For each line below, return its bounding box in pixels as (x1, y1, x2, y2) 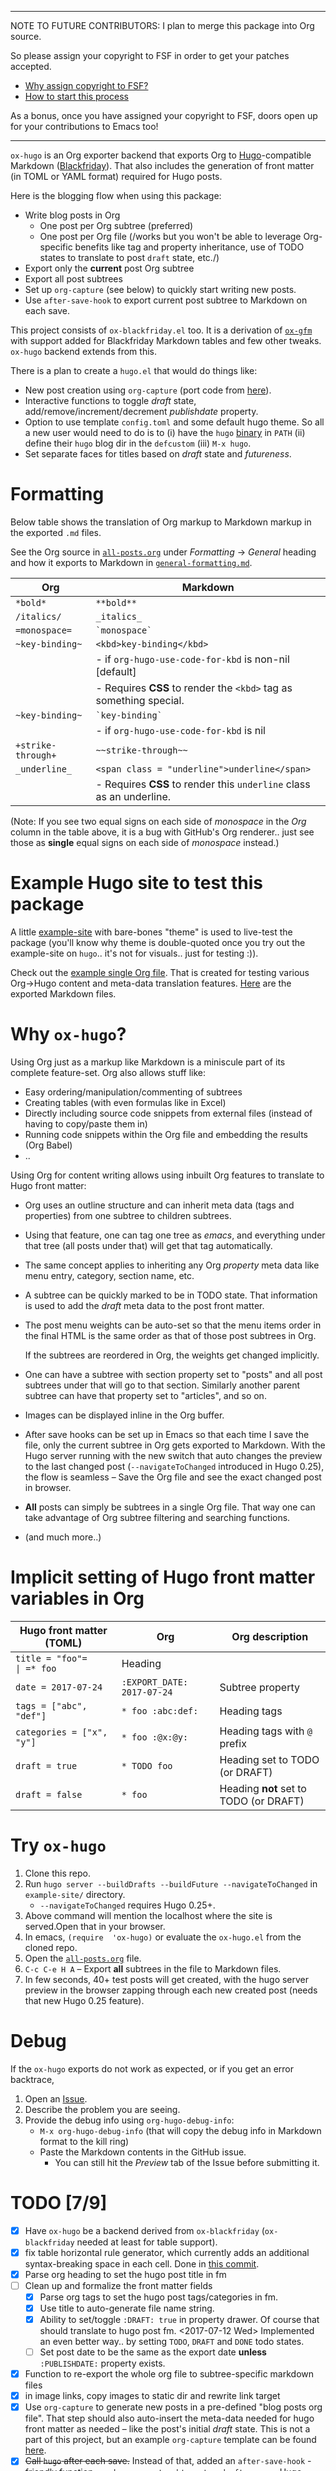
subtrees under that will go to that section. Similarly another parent (24, 1379, 301, 1391)
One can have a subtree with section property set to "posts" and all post (24, 1368, 323, 1380)
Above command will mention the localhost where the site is (24, 1909, 273, 1921)
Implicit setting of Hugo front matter (10, 1566, 316, 1588)
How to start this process (24, 91, 129, 102)
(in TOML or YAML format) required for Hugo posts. (10, 171, 223, 182)
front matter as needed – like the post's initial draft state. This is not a (24, 2423, 311, 2435)
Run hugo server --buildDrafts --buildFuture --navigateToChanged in (24, 1877, 318, 1890)
